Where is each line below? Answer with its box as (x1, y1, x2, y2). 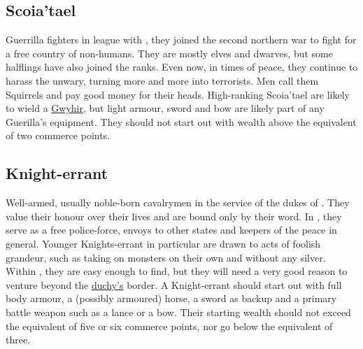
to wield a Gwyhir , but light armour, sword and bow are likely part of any (6, 101, 325, 115)
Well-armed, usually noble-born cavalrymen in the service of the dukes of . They (6, 195, 350, 210)
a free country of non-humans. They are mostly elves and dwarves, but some (6, 45, 333, 60)
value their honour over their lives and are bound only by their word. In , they (6, 208, 342, 223)
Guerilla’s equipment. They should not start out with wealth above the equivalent (6, 114, 357, 129)
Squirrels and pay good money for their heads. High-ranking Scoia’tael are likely (6, 87, 350, 101)
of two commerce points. (6, 128, 111, 143)
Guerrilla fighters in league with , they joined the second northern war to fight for (6, 32, 357, 47)
